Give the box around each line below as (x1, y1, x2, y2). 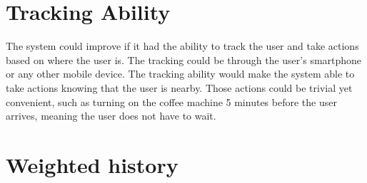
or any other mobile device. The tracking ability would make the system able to (6, 66, 355, 81)
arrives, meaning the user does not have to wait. (6, 108, 216, 123)
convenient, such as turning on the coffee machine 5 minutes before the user (6, 94, 337, 109)
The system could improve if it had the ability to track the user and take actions (6, 38, 359, 53)
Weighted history (6, 150, 179, 179)
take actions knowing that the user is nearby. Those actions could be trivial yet (6, 80, 353, 95)
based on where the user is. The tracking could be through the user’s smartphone (6, 52, 362, 67)
